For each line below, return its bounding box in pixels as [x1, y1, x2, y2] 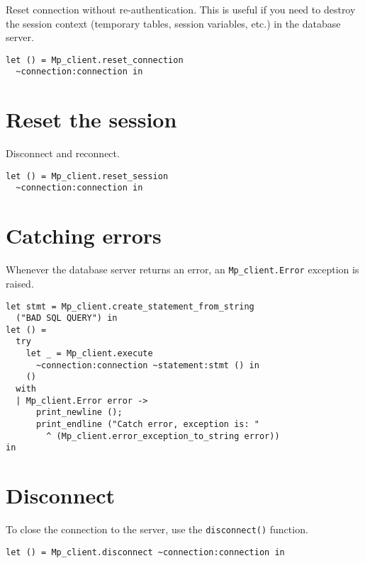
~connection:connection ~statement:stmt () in [35, 360, 259, 370]
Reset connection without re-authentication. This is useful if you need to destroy [6, 2, 356, 16]
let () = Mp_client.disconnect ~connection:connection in [6, 547, 285, 557]
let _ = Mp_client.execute [26, 348, 153, 359]
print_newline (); [35, 407, 123, 418]
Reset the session [6, 105, 177, 134]
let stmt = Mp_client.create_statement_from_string [6, 301, 254, 312]
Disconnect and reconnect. [6, 146, 120, 161]
